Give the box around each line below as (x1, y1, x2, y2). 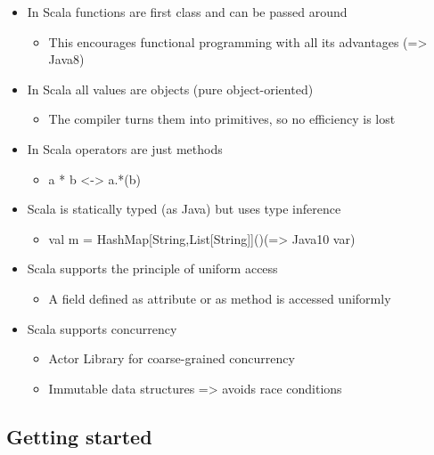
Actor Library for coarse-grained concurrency (48, 349, 295, 368)
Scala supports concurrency (27, 319, 177, 337)
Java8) (48, 50, 85, 69)
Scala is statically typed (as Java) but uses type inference (27, 199, 341, 218)
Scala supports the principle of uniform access (27, 259, 278, 278)
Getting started (6, 422, 152, 450)
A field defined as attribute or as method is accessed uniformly (48, 288, 391, 307)
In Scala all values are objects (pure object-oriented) (27, 79, 314, 98)
